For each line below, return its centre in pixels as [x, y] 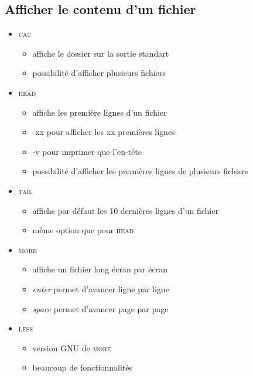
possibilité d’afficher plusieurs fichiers [99, 73]
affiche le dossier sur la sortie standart [101, 53]
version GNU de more [72, 347]
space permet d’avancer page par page [100, 308]
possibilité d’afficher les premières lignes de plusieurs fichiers [140, 171]
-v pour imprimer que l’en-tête [87, 151]
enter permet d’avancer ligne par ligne [101, 288]
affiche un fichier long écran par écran [100, 269]
